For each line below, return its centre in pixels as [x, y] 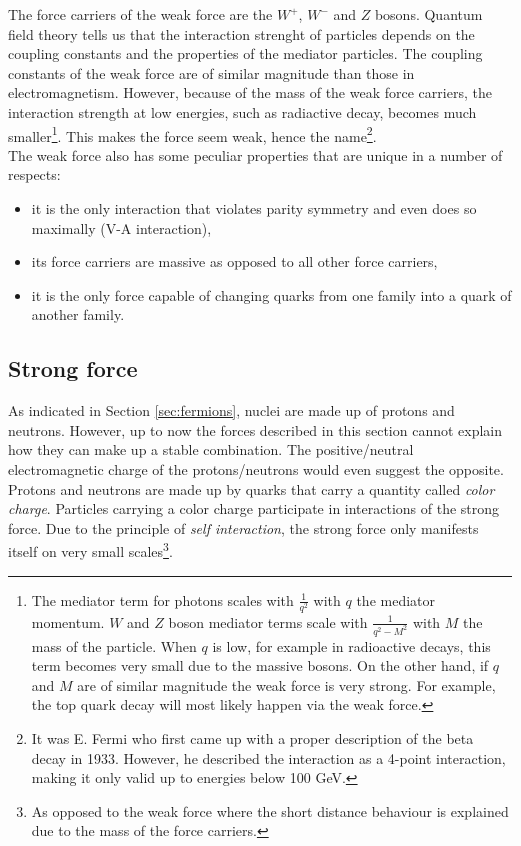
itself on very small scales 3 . [90, 549]
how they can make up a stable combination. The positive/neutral [211, 449]
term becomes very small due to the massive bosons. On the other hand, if [260, 665]
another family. [78, 314]
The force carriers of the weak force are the [140, 14]
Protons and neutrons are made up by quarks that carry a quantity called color [251, 488]
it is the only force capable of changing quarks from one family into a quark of [271, 294]
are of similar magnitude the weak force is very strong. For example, [286, 684]
